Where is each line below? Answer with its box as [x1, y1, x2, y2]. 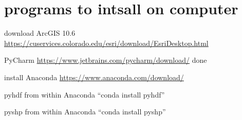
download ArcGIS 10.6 [4, 28, 76, 38]
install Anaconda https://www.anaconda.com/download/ [4, 71, 184, 82]
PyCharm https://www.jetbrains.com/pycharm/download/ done [4, 55, 207, 65]
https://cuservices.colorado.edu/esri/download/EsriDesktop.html [4, 37, 209, 48]
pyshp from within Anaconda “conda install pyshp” [4, 106, 166, 117]
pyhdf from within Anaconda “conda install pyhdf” [4, 89, 165, 100]
